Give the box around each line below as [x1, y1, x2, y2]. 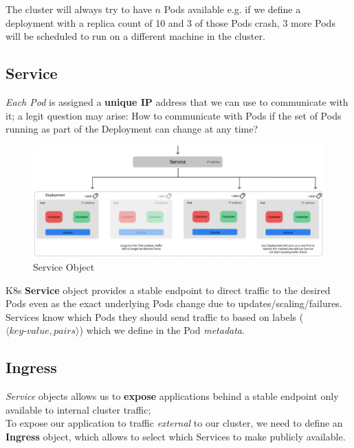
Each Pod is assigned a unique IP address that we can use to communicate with [5, 94, 349, 109]
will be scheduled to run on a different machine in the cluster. [5, 29, 265, 43]
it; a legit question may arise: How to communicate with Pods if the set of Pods [5, 108, 342, 122]
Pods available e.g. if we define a [164, 2, 301, 16]
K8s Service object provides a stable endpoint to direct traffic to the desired [5, 282, 331, 297]
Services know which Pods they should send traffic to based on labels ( [5, 309, 304, 324]
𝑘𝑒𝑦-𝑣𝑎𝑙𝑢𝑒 [9, 326, 49, 337]
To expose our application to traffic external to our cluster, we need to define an [5, 416, 343, 430]
